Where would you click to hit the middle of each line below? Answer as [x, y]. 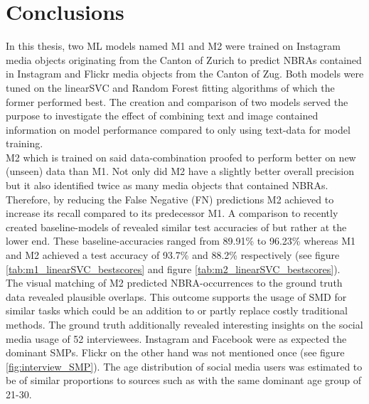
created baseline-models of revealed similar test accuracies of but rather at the [176, 227]
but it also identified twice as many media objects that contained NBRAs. [167, 185]
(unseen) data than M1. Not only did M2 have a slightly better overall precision [180, 171]
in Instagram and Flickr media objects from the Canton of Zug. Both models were [185, 74]
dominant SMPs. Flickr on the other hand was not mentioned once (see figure [175, 352]
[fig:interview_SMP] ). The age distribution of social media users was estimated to [184, 366]
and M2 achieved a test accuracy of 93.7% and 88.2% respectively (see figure [173, 255]
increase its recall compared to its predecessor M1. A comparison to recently [172, 213]
